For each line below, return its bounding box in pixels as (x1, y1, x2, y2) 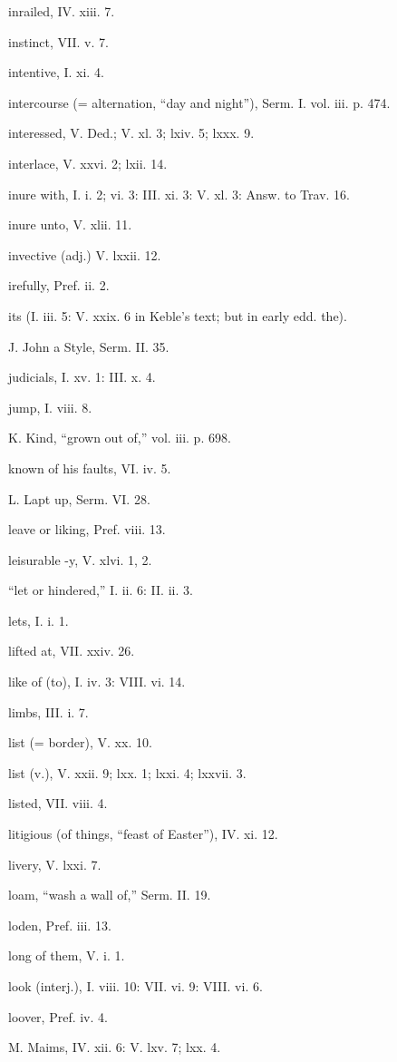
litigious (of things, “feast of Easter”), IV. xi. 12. (8, 824, 278, 843)
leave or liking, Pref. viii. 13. (8, 520, 166, 539)
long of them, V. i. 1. (8, 946, 125, 965)
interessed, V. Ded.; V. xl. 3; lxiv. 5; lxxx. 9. (8, 123, 255, 142)
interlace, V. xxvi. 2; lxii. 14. (8, 153, 168, 172)
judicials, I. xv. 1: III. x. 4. (8, 367, 156, 386)
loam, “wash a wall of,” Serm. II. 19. (8, 885, 211, 904)
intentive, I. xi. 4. (8, 63, 104, 82)
